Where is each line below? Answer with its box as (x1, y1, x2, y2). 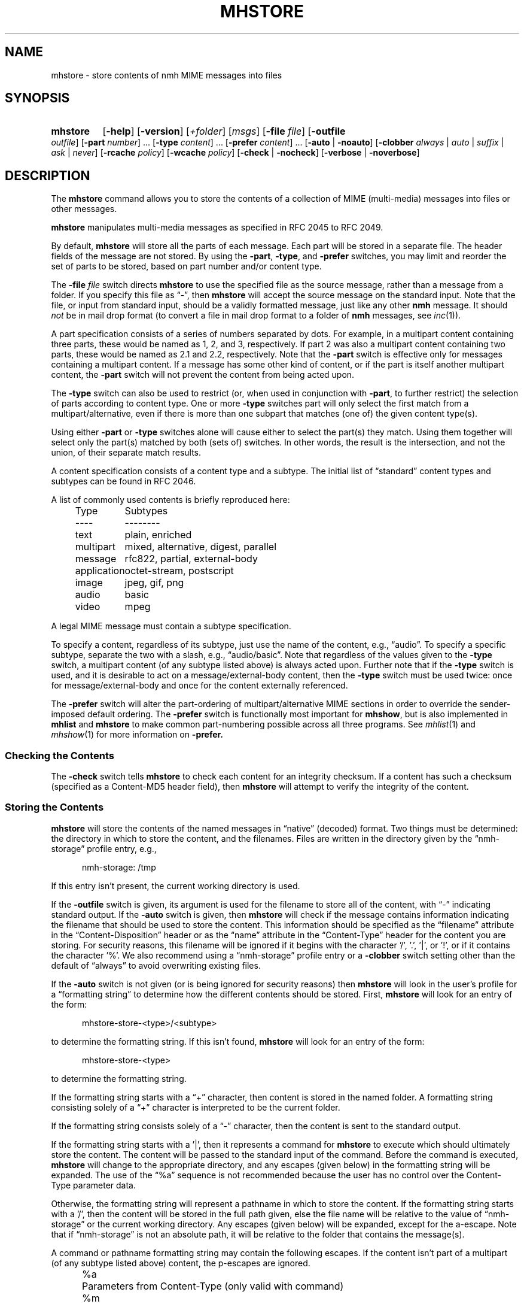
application (75, 565, 125, 577)
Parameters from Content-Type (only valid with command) (82, 1279, 344, 1292)
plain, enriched (124, 529, 192, 541)
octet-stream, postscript (124, 565, 234, 577)
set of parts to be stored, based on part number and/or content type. (51, 261, 322, 272)
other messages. (51, 204, 117, 214)
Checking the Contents (5, 749, 114, 762)
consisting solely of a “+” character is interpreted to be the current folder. (51, 1102, 340, 1112)
